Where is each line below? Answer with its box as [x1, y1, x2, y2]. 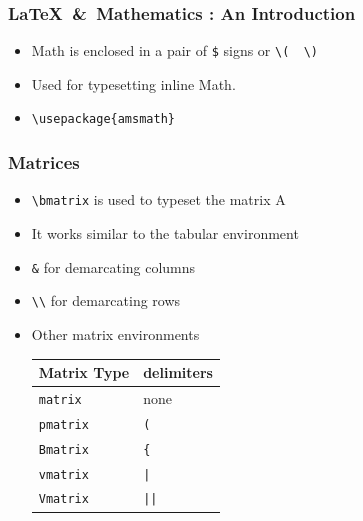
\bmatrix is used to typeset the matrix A [31, 189, 286, 210]
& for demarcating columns [31, 256, 196, 277]
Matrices [8, 150, 80, 175]
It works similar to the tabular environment [31, 223, 299, 243]
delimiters [143, 362, 213, 382]
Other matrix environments [31, 323, 200, 344]
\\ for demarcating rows [31, 290, 181, 311]
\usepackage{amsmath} [31, 112, 175, 127]
